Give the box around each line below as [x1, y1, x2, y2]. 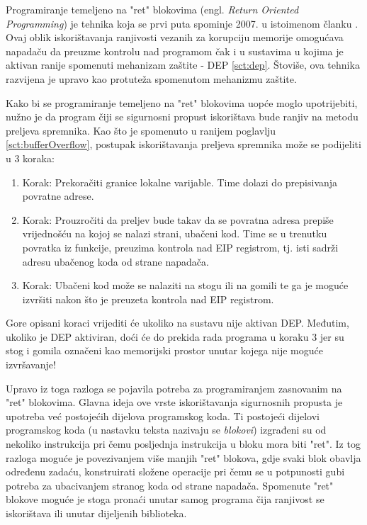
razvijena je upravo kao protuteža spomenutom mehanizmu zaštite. [6, 71, 297, 86]
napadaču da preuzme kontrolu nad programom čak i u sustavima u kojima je [6, 43, 344, 58]
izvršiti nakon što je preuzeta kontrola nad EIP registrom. [22, 291, 274, 306]
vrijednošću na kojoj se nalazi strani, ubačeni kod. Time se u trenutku [22, 226, 327, 241]
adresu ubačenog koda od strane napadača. [22, 254, 209, 269]
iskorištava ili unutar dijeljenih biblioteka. [6, 506, 187, 520]
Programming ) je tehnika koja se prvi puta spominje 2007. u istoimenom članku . [6, 16, 358, 30]
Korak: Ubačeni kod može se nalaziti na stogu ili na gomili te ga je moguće [22, 278, 349, 293]
